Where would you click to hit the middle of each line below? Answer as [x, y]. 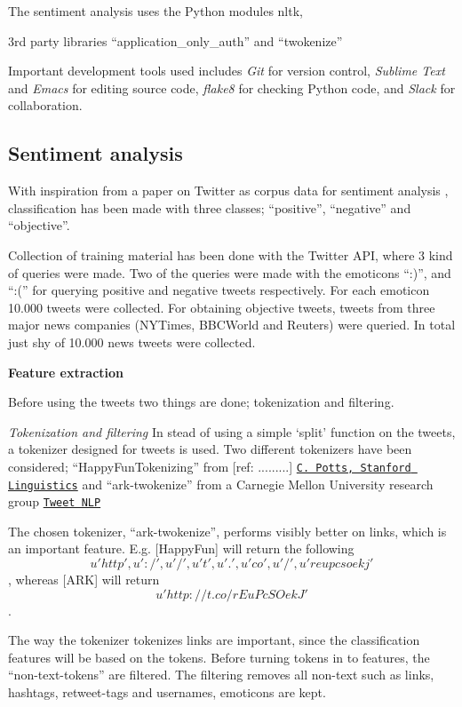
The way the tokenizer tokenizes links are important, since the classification [214, 640]
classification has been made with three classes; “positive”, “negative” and [210, 207]
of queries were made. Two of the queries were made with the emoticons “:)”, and [230, 272]
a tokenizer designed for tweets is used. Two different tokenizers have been [210, 449]
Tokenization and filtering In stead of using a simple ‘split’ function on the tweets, [232, 431]
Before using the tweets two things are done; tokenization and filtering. [201, 402]
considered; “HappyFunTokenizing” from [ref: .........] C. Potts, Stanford [210, 466]
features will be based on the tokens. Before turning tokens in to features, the [219, 657]
